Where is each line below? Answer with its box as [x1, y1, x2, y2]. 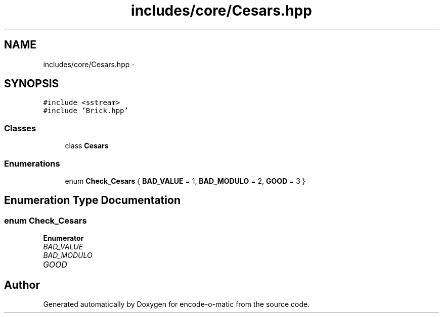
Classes [4, 123, 36, 133]
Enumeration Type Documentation [4, 194, 181, 207]
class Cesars [65, 141, 109, 150]
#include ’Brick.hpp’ [43, 107, 128, 115]
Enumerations [4, 158, 60, 169]
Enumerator [43, 234, 84, 243]
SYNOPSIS [4, 77, 59, 90]
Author [4, 278, 40, 291]
